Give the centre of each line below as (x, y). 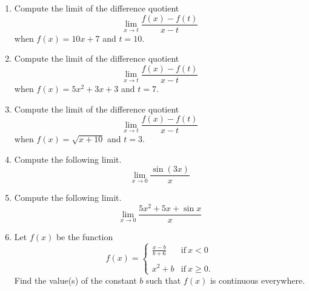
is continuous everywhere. (257, 280)
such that (163, 280)
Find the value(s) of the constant (75, 280)
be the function (85, 237)
